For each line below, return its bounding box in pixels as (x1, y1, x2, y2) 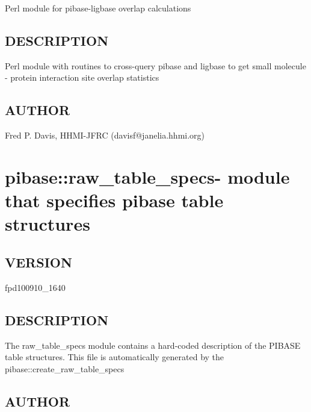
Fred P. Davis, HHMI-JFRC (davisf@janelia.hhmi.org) (5, 129, 205, 142)
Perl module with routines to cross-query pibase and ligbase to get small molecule (5, 59, 306, 72)
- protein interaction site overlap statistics (5, 71, 159, 84)
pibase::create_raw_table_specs (5, 362, 125, 375)
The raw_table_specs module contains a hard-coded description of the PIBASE (5, 339, 301, 351)
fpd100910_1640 (5, 281, 66, 293)
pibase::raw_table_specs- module (5, 164, 290, 189)
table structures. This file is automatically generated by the (5, 351, 224, 363)
